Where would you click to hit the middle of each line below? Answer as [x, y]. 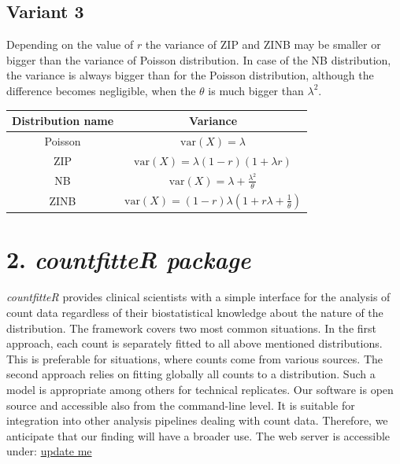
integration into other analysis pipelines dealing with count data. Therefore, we [197, 420]
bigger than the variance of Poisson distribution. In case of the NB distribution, [199, 59]
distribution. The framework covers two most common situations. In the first [192, 328]
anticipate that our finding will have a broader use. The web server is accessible [198, 435]
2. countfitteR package [129, 260]
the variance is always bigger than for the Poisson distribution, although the [190, 75]
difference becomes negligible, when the [101, 90]
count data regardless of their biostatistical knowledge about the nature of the [195, 312]
